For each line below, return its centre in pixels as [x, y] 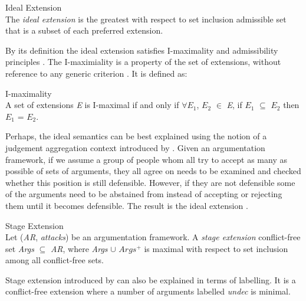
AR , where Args [79, 248]
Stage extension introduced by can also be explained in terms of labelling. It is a [151, 279]
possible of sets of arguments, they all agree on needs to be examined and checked [153, 171]
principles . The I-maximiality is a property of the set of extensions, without [143, 62]
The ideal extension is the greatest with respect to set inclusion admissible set [146, 19]
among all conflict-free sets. [55, 260]
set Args [20, 248]
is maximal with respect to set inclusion [216, 248]
